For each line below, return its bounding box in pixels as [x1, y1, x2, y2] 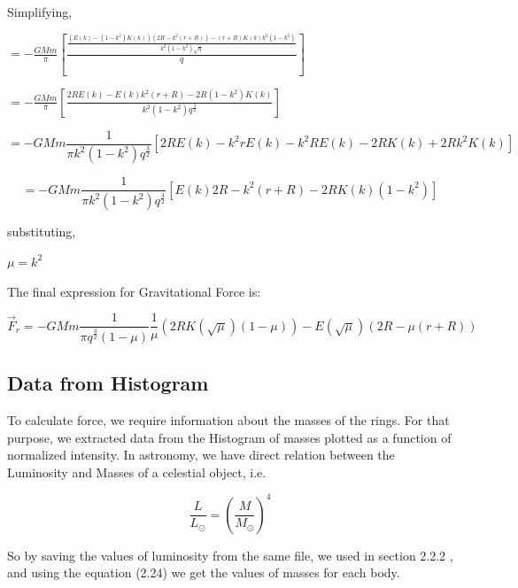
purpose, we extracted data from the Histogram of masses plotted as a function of [7, 428, 452, 446]
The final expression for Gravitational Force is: [7, 282, 261, 300]
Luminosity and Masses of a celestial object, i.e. [7, 462, 267, 481]
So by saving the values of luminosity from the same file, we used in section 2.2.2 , [7, 545, 453, 564]
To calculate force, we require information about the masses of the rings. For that [7, 410, 450, 429]
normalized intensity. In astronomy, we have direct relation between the [7, 445, 395, 464]
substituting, [7, 222, 76, 241]
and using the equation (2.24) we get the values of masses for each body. [7, 563, 400, 582]
